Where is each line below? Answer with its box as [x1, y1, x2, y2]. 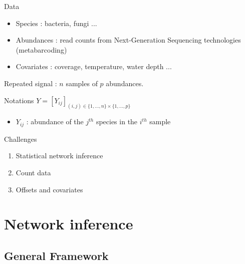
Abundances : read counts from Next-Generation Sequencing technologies [16, 35, 241, 45]
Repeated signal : [4, 78, 57, 88]
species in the [96, 116, 138, 127]
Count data [16, 167, 51, 178]
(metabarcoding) [16, 44, 67, 55]
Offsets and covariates [16, 184, 83, 194]
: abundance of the [26, 116, 84, 127]
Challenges [4, 133, 37, 144]
